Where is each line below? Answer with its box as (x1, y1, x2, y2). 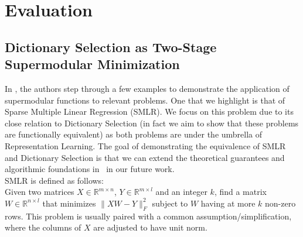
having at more (200, 197, 256, 209)
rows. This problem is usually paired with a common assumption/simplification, (5, 209, 292, 222)
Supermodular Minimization (5, 55, 180, 73)
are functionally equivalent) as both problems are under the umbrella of (5, 128, 263, 140)
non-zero (265, 197, 296, 209)
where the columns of (5, 221, 81, 233)
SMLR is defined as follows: (5, 174, 104, 186)
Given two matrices (5, 186, 74, 198)
